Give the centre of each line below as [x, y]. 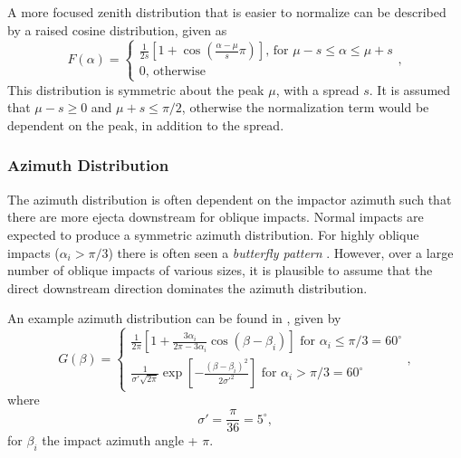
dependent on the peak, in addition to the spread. [146, 124]
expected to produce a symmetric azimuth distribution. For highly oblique [213, 234]
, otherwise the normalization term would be [305, 107]
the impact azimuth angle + [120, 440]
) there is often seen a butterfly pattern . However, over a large [281, 252]
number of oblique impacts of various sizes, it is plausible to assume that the [220, 270]
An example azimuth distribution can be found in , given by [174, 318]
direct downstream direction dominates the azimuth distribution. [187, 287]
